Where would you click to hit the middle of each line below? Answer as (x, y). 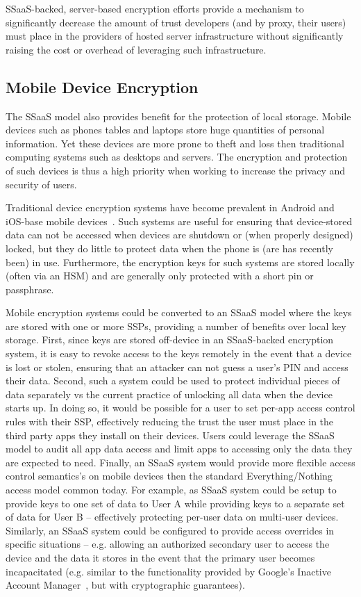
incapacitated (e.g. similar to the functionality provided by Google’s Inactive (168, 571)
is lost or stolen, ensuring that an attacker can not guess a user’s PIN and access (177, 367)
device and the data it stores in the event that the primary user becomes (160, 557)
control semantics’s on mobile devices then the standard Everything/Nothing (169, 476)
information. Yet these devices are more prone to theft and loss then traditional (175, 143)
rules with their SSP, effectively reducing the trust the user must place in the (170, 422)
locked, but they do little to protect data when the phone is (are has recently (169, 248)
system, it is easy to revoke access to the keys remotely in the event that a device (179, 353)
